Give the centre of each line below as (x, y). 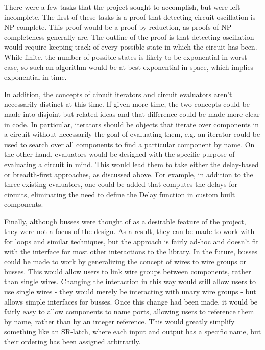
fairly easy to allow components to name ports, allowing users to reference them (129, 311)
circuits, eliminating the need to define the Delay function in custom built (120, 194)
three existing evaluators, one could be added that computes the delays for (121, 184)
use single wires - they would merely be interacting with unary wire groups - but (130, 291)
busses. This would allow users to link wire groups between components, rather (128, 271)
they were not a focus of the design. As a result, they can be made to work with (129, 231)
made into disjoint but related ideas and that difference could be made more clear (132, 114)
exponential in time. (35, 77)
